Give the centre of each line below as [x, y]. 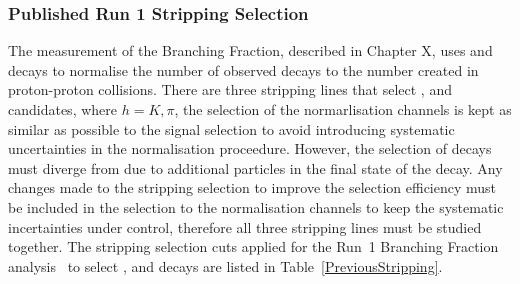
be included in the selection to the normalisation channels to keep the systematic [256, 206]
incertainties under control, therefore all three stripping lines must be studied [245, 226]
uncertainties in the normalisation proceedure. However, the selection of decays [250, 148]
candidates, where [63, 109]
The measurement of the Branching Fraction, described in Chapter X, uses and [250, 50]
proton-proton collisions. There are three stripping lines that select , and [230, 89]
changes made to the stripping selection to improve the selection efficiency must [252, 187]
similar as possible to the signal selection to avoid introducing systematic [231, 128]
